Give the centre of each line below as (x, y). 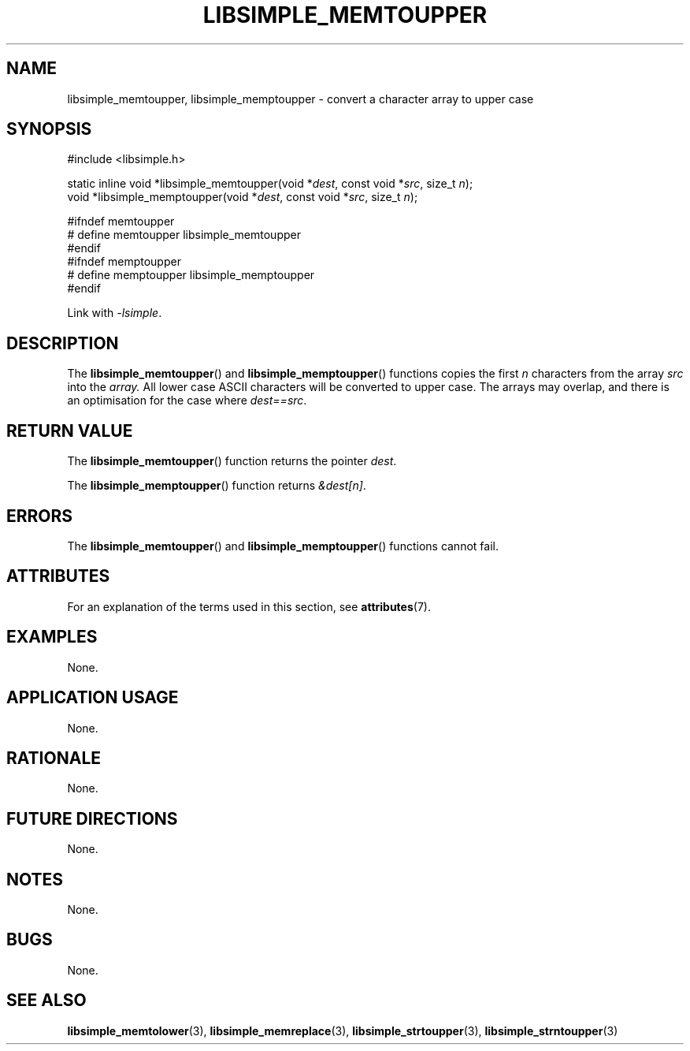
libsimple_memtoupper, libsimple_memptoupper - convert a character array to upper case (300, 99)
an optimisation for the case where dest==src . (187, 401)
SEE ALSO (46, 1001)
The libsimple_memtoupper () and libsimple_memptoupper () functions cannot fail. (283, 546)
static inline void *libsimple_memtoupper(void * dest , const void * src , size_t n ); (270, 184)
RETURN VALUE (70, 430)
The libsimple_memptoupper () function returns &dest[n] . (217, 486)
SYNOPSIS (49, 129)
